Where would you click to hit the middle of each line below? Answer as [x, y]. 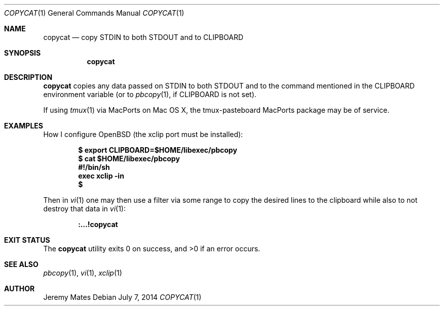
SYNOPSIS [23, 53]
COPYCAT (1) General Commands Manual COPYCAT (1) [94, 13]
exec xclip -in [101, 176]
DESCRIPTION [28, 77]
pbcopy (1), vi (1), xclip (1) [83, 273]
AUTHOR [20, 289]
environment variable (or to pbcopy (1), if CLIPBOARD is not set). [150, 94]
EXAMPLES [24, 126]
